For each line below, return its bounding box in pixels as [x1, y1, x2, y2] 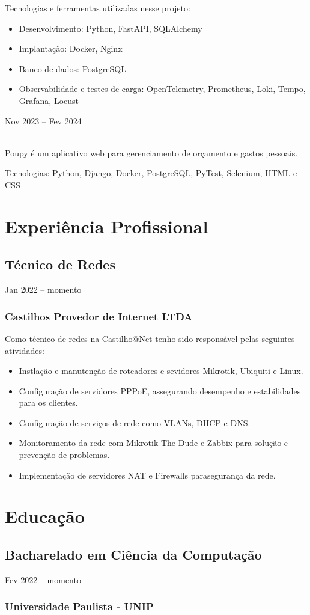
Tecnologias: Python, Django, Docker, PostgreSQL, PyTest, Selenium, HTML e [5, 167, 297, 179]
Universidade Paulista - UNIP [5, 599, 154, 614]
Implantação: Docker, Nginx [19, 42, 123, 55]
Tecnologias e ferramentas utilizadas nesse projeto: [5, 2, 190, 14]
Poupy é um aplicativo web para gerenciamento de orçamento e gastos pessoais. [5, 146, 298, 159]
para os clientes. [19, 396, 78, 409]
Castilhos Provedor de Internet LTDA [5, 308, 193, 323]
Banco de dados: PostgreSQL [19, 62, 126, 75]
